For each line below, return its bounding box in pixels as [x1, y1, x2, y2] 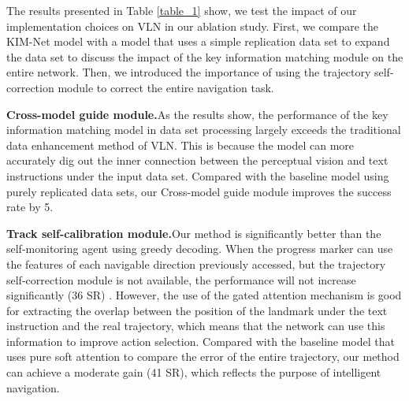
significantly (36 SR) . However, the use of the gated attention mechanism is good [6, 287, 402, 303]
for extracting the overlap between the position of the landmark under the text [6, 302, 388, 318]
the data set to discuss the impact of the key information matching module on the [6, 48, 403, 65]
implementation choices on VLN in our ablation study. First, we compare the [6, 17, 379, 34]
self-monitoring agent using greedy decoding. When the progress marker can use [6, 240, 393, 257]
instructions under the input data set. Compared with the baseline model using [6, 167, 389, 184]
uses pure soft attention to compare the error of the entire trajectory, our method [6, 348, 400, 365]
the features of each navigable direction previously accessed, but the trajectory [6, 255, 386, 272]
